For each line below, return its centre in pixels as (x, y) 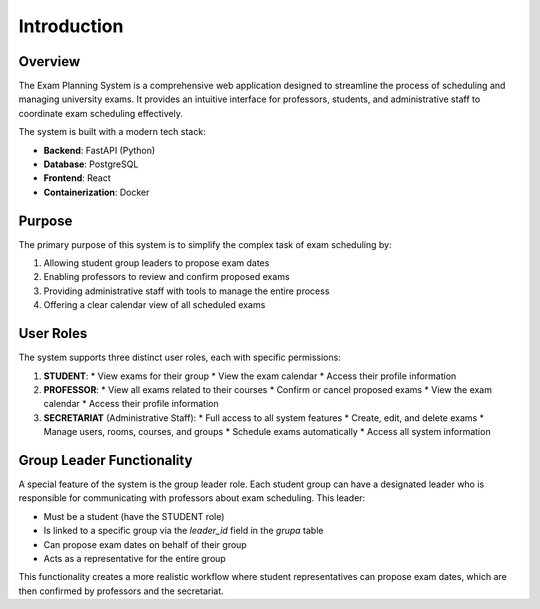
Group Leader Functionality (105, 460)
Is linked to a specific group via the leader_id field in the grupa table (183, 531)
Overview (49, 61)
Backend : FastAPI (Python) (99, 150)
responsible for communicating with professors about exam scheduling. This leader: (192, 498)
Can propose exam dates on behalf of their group (145, 544)
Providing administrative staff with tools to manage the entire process (186, 291)
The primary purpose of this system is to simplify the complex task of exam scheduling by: (205, 244)
